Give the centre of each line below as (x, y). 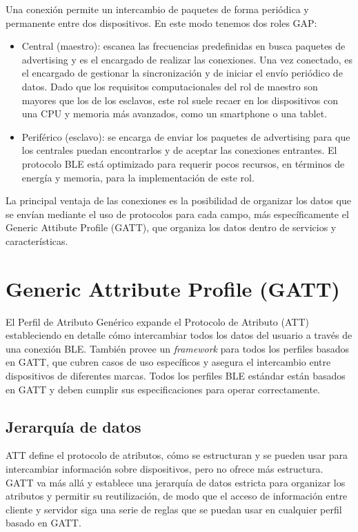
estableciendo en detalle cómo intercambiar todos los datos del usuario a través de (179, 335)
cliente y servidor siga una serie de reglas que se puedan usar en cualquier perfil (174, 509)
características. (37, 240)
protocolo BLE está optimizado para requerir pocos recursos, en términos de (183, 163)
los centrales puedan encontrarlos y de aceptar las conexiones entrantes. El (179, 150)
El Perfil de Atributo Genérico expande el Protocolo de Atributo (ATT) (157, 321)
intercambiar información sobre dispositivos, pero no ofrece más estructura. (165, 468)
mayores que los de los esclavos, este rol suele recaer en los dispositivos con (180, 100)
